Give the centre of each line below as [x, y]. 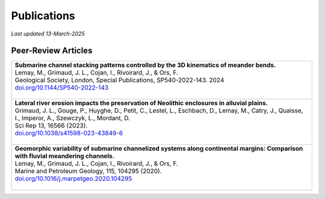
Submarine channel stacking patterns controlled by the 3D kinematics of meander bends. [145, 65]
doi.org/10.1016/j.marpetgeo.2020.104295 [73, 179]
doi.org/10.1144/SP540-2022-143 [62, 88]
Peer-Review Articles [52, 51]
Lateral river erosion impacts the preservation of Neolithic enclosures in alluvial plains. [141, 103]
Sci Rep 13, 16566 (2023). [51, 126]
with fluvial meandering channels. [65, 156]
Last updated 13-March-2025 [48, 34]
